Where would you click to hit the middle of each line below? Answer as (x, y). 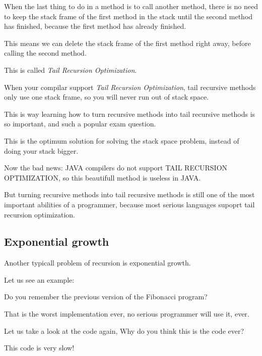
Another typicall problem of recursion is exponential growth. (97, 263)
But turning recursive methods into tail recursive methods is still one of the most (129, 194)
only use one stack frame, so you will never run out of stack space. (107, 97)
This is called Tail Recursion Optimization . (71, 70)
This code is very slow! (39, 348)
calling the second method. (45, 53)
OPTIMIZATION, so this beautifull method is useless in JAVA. (103, 177)
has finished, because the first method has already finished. (95, 26)
